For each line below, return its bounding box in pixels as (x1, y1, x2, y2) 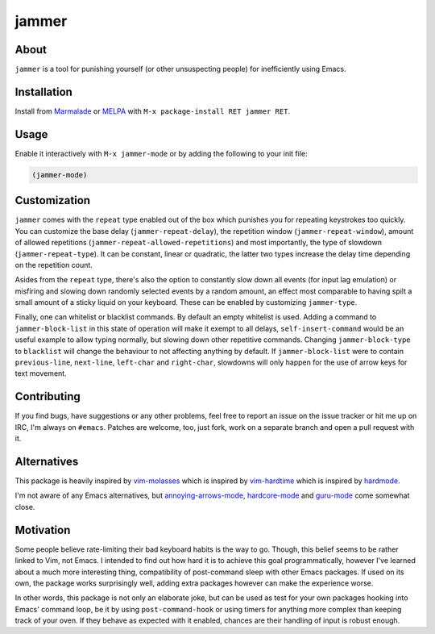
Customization (14, 194, 91, 207)
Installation (14, 85, 72, 98)
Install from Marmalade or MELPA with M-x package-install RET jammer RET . (14, 106, 290, 116)
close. (14, 502, 35, 511)
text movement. (14, 369, 68, 378)
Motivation (14, 523, 71, 536)
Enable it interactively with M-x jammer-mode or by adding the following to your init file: (14, 148, 308, 158)
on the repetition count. (14, 260, 93, 269)
